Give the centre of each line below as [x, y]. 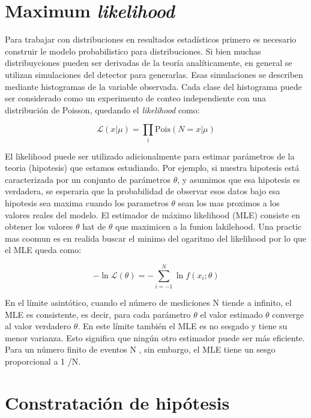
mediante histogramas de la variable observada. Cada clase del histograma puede [153, 86]
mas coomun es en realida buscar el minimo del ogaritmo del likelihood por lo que [156, 238]
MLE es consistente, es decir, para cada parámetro [98, 314]
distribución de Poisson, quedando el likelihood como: [102, 109]
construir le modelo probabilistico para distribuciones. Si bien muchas [133, 51]
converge [288, 314]
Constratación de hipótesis [117, 402]
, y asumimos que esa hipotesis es [239, 179]
